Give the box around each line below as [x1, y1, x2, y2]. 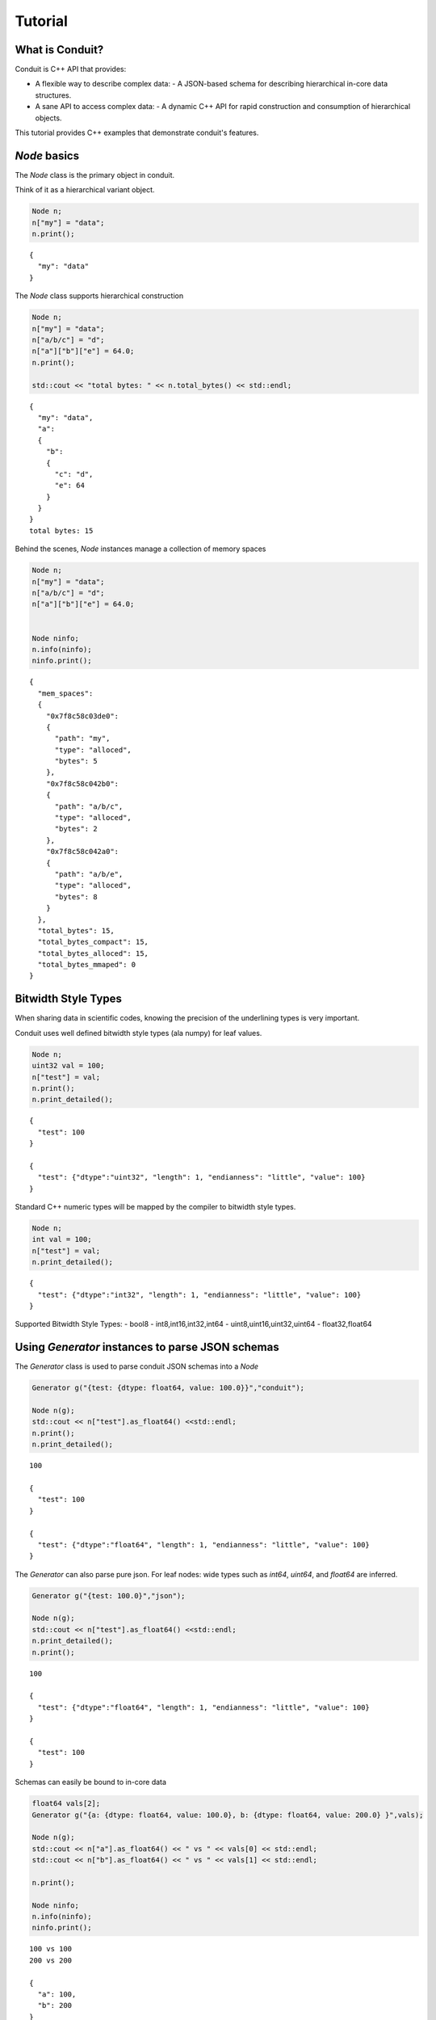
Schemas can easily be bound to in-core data [15, 1778, 167, 1787]
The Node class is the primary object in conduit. [15, 170, 175, 179]
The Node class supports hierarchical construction [15, 291, 184, 301]
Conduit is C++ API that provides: [15, 65, 127, 74]
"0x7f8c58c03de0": [45, 711, 119, 721]
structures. [35, 90, 72, 100]
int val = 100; [31, 1235, 92, 1244]
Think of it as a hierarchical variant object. [15, 185, 155, 195]
